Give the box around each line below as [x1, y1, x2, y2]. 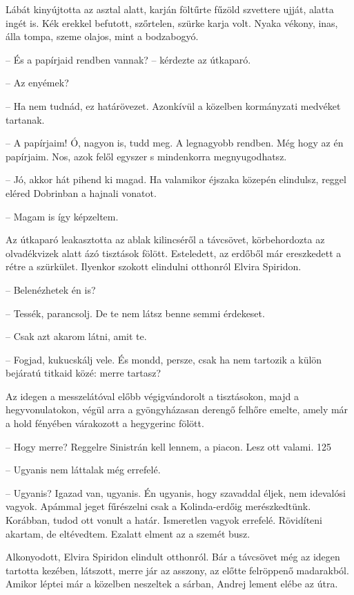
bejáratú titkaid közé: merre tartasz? [6, 366, 161, 380]
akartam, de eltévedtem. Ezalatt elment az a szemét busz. [6, 526, 250, 540]
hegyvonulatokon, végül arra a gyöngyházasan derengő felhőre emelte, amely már [6, 402, 348, 417]
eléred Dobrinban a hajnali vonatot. [6, 185, 157, 200]
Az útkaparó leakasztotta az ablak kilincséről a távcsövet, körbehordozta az [6, 232, 325, 247]
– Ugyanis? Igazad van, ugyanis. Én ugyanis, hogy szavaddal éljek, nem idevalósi [6, 485, 346, 500]
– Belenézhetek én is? [6, 282, 96, 296]
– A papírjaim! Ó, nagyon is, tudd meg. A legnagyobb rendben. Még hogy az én [6, 135, 344, 150]
